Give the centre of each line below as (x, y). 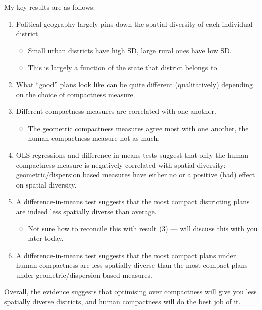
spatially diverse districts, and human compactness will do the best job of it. (122, 302)
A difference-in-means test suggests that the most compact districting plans (133, 201)
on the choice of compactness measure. (75, 94)
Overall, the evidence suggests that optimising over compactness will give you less (130, 292)
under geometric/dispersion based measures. (84, 274)
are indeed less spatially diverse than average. (86, 211)
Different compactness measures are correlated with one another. (116, 111)
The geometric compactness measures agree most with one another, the (138, 128)
